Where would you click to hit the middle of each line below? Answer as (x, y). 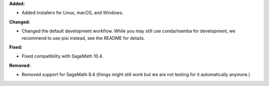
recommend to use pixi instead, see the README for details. (83, 38)
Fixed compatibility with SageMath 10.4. (63, 56)
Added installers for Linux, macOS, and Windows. (72, 13)
